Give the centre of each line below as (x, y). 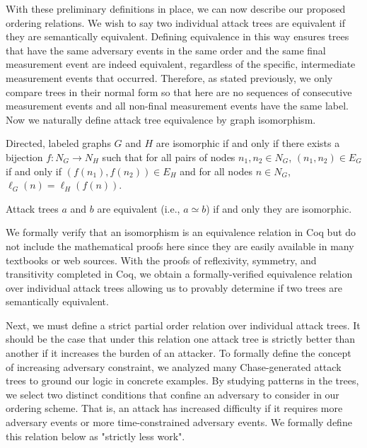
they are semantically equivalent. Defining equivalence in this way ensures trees (177, 36)
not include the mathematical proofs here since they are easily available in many (180, 246)
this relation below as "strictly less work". (95, 436)
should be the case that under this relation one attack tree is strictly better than (181, 339)
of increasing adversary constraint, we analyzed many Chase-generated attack (174, 366)
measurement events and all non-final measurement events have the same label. (177, 106)
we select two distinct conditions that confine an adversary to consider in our (173, 394)
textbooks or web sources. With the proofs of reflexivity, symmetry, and (161, 260)
